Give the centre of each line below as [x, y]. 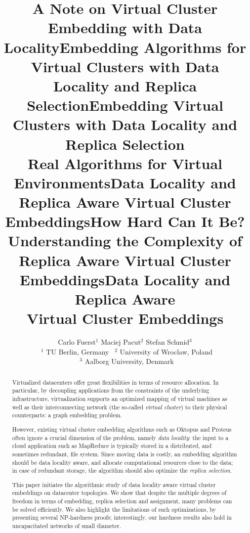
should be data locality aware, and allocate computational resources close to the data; [123, 462]
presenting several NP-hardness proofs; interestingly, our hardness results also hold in [122, 517]
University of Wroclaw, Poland [166, 351]
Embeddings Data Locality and [125, 279]
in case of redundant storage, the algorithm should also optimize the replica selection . [122, 470]
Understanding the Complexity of [125, 241]
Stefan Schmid [168, 342]
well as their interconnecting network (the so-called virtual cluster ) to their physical [120, 407]
